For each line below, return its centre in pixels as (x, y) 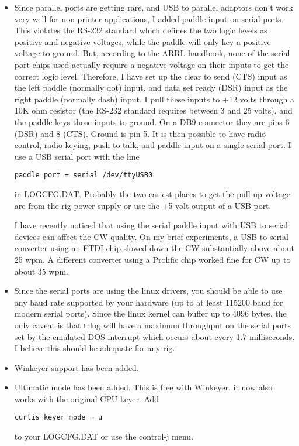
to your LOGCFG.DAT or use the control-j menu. (104, 436)
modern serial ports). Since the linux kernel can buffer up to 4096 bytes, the (150, 313)
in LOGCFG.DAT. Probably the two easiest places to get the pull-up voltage (152, 193)
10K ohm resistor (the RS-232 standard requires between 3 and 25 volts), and (153, 110)
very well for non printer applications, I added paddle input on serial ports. (149, 18)
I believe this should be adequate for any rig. (95, 348)
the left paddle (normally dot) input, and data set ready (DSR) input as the (151, 88)
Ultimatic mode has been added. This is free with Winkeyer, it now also (143, 387)
